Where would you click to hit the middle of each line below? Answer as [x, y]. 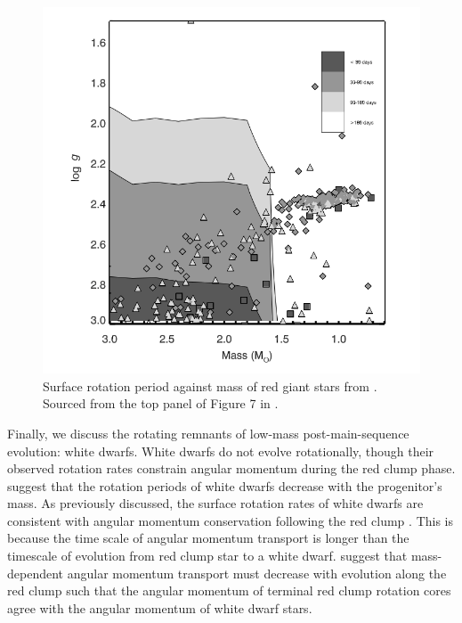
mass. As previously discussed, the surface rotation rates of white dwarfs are [215, 503]
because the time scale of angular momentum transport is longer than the [208, 538]
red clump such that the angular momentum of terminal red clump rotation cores [229, 590]
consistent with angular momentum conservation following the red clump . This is [231, 520]
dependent [36, 573]
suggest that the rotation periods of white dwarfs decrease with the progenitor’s [225, 485]
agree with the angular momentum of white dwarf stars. [160, 607]
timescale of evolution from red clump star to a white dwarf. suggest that [207, 556]
